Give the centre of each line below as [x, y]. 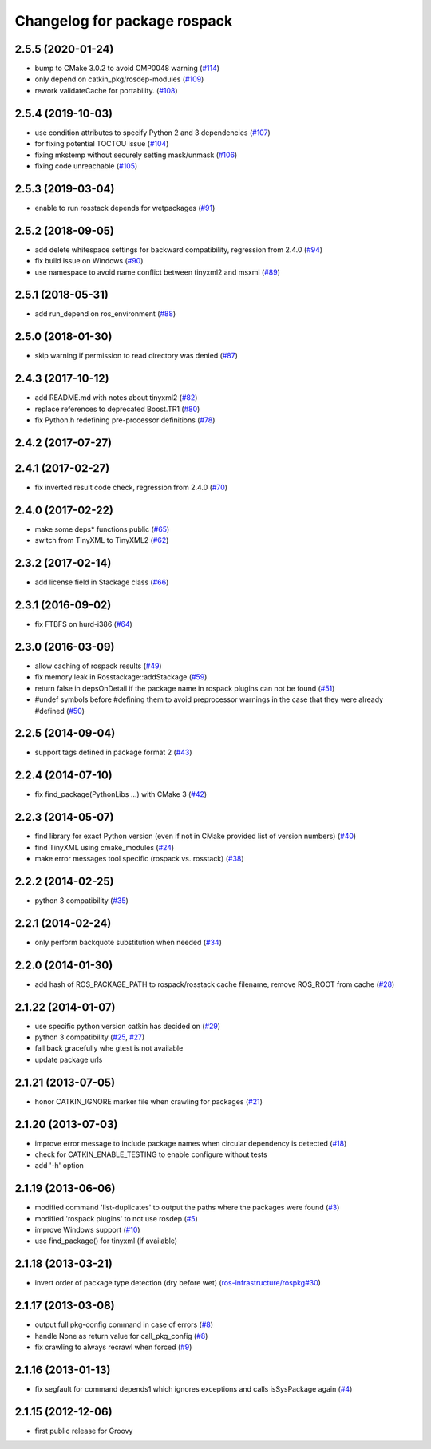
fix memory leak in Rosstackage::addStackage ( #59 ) [121, 677]
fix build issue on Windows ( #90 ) [89, 261]
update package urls [69, 1059]
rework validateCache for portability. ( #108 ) [107, 90]
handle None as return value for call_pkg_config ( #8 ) [121, 1336]
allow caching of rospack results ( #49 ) [99, 666]
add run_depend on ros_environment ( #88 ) [105, 314]
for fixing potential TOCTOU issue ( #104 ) [102, 144]
